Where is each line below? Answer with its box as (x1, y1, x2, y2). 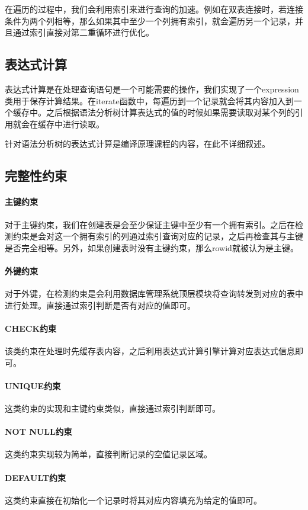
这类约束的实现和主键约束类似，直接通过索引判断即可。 (5, 402, 220, 415)
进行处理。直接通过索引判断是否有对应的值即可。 (5, 299, 195, 311)
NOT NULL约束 (5, 425, 72, 438)
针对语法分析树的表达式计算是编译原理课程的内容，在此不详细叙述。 (5, 137, 270, 150)
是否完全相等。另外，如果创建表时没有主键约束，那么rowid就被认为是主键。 (5, 241, 299, 254)
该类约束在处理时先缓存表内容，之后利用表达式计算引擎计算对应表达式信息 (5, 345, 295, 357)
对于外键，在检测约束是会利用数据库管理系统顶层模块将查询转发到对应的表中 (5, 287, 303, 300)
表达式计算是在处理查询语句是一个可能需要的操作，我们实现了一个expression (5, 82, 299, 95)
